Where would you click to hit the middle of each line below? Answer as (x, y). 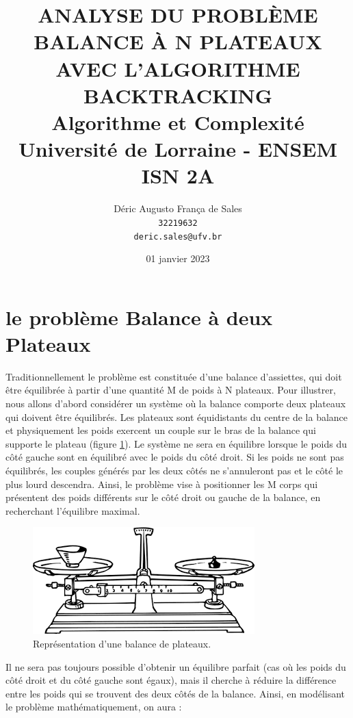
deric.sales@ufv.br (178, 236)
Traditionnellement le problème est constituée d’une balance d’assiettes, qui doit (174, 376)
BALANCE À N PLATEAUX (178, 41)
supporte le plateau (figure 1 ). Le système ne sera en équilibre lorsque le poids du (176, 443)
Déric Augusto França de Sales (178, 208)
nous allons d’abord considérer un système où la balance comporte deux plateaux (176, 403)
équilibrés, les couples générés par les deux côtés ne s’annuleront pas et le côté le (174, 471)
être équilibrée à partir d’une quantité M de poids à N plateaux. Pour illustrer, (171, 390)
